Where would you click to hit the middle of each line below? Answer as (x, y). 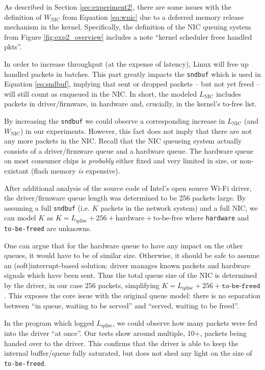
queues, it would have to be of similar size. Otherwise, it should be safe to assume (132, 255)
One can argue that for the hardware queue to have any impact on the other (124, 245)
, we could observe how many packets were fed (185, 322)
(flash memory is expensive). (75, 171)
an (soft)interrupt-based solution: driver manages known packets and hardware (127, 265)
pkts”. (13, 47)
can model (20, 218)
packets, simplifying (129, 285)
